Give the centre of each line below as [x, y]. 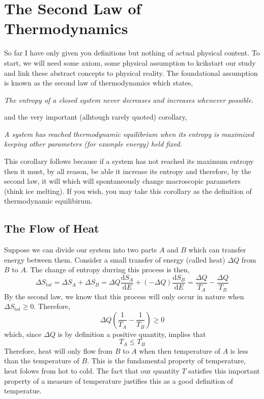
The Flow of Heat [52, 228]
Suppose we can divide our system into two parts [81, 250]
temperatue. [23, 391]
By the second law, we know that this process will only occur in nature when [124, 296]
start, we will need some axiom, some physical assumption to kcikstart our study [130, 62]
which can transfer [217, 250]
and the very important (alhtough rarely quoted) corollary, [96, 117]
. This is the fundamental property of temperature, [167, 361]
